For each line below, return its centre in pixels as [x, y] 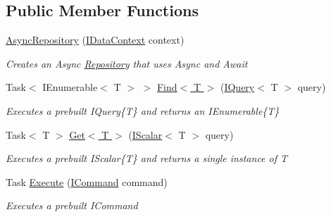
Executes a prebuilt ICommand [72, 205]
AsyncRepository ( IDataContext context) [95, 40]
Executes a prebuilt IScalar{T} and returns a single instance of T [147, 158]
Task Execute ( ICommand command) [87, 181]
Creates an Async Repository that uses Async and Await [127, 63]
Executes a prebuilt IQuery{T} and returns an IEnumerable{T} [143, 110]
